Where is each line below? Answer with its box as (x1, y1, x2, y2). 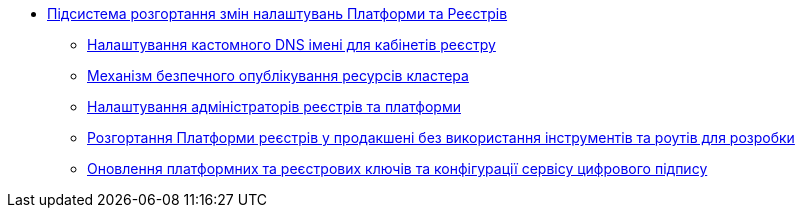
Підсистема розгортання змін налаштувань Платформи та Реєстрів (47, 5, 508, 22)
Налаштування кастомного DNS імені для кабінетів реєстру (87, 36, 496, 53)
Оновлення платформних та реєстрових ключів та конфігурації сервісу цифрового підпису (87, 160, 708, 177)
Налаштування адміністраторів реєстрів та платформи (87, 98, 461, 115)
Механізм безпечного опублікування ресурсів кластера (87, 67, 469, 84)
